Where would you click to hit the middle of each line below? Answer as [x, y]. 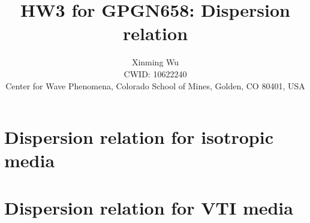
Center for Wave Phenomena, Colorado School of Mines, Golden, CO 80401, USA [155, 85]
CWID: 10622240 [155, 73]
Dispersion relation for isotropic [139, 137]
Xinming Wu [155, 62]
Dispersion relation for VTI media [149, 207]
